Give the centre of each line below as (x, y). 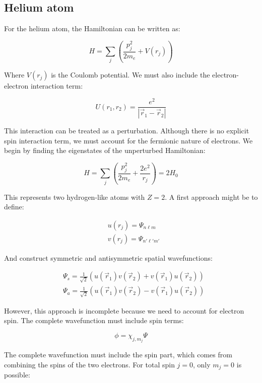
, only (202, 365)
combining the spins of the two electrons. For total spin (89, 365)
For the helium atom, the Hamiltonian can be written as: (92, 28)
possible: (17, 375)
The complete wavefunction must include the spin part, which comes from (118, 355)
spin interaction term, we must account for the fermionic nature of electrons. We (128, 140)
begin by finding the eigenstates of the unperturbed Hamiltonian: (105, 150)
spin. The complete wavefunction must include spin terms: (94, 320)
